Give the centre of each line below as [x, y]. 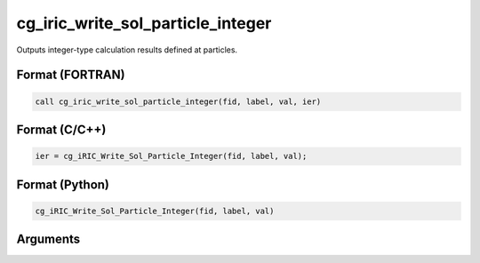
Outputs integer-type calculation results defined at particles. [127, 50]
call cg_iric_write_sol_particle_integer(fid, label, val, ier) [178, 101]
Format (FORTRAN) [71, 75]
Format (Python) [63, 184]
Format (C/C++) [61, 129]
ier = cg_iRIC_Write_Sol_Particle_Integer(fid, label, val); [171, 156]
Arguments [48, 239]
